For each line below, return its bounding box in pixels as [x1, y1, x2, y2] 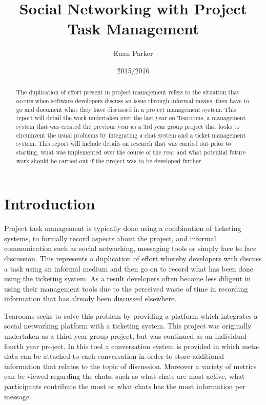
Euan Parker [113, 48, 153, 59]
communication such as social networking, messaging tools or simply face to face [4, 243, 257, 254]
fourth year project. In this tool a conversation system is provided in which [4, 340, 240, 351]
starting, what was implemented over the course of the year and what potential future [16, 147, 246, 156]
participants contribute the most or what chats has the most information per [4, 381, 245, 392]
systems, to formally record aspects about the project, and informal [4, 233, 216, 243]
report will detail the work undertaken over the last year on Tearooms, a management [16, 113, 246, 122]
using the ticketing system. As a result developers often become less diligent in [4, 273, 251, 284]
